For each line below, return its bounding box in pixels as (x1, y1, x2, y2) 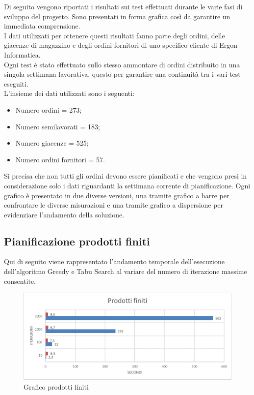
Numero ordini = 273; (15, 104, 82, 115)
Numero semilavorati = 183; (15, 121, 100, 131)
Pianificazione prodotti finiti (4, 233, 150, 248)
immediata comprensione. (4, 21, 80, 31)
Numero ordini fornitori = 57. (15, 154, 105, 164)
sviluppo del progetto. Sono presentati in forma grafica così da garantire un (4, 11, 230, 21)
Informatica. (4, 49, 41, 60)
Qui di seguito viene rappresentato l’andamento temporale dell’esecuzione (4, 256, 225, 267)
